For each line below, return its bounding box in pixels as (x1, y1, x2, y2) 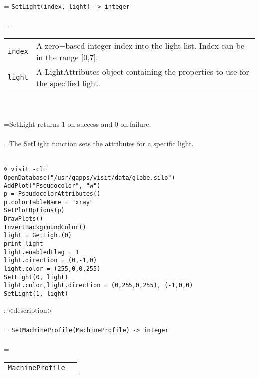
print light (4, 240, 43, 247)
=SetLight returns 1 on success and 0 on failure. (4, 118, 151, 129)
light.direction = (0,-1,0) (4, 257, 97, 264)
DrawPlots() (4, 215, 43, 222)
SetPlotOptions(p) (4, 207, 65, 214)
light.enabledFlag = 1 (4, 248, 79, 256)
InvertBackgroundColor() (4, 223, 86, 231)
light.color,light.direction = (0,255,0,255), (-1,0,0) (4, 282, 193, 289)
